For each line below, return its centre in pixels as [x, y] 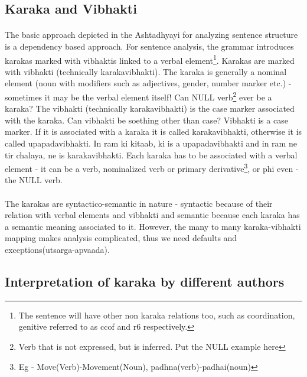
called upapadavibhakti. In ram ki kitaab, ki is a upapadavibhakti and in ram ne [151, 143]
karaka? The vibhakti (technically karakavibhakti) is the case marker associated [150, 108]
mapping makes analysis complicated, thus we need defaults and [121, 238]
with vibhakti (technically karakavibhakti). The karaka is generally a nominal [146, 71]
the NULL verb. [34, 180]
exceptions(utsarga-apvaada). [57, 250]
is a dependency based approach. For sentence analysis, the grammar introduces [149, 46]
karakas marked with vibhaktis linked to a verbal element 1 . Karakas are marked [150, 59]
